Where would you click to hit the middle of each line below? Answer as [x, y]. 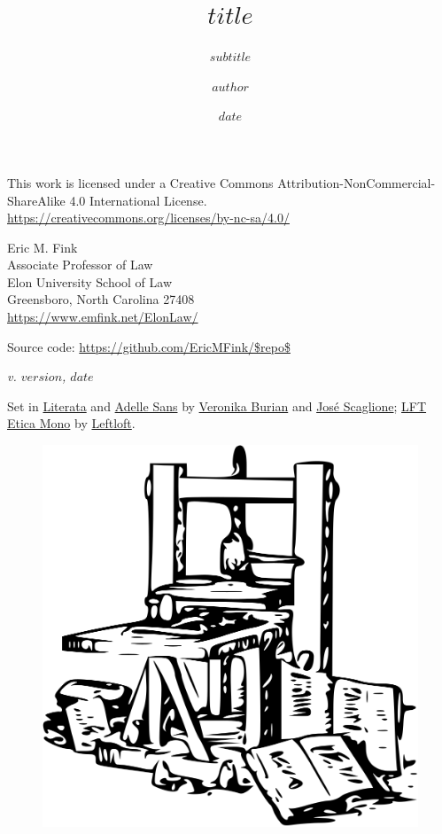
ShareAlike [36, 200]
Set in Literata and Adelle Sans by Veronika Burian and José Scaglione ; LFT [217, 405]
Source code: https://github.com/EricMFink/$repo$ [149, 346]
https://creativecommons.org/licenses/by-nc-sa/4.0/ [148, 218]
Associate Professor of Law [80, 265]
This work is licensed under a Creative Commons [140, 182]
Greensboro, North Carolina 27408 [101, 299]
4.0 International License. [138, 200]
